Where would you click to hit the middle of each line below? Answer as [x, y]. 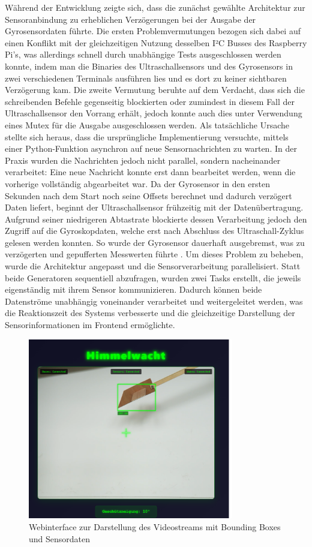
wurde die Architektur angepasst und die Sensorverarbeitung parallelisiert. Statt [153, 266]
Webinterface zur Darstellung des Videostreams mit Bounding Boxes [155, 526]
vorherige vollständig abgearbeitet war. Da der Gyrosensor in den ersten [137, 183]
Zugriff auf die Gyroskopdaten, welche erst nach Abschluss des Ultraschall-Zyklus [154, 231]
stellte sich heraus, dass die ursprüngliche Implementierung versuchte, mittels [147, 136]
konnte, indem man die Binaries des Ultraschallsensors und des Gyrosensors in [149, 66]
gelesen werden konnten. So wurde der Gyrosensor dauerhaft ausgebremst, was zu [155, 242]
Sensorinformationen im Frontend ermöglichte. [90, 325]
